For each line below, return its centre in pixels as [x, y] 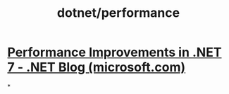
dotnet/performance [118, 13]
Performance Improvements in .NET [114, 52]
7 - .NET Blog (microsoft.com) [97, 67]
